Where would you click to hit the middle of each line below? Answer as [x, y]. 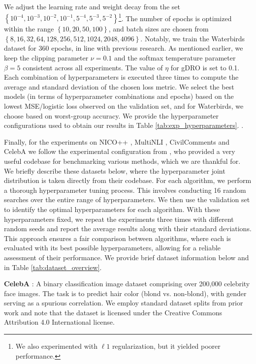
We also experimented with [56, 346]
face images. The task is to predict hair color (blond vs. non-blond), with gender [125, 293]
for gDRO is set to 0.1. [205, 67]
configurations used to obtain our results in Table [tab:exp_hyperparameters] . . [124, 125]
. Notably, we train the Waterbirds [193, 38]
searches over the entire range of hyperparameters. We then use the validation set [127, 199]
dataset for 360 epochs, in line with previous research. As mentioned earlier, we [124, 48]
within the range [29, 29]
